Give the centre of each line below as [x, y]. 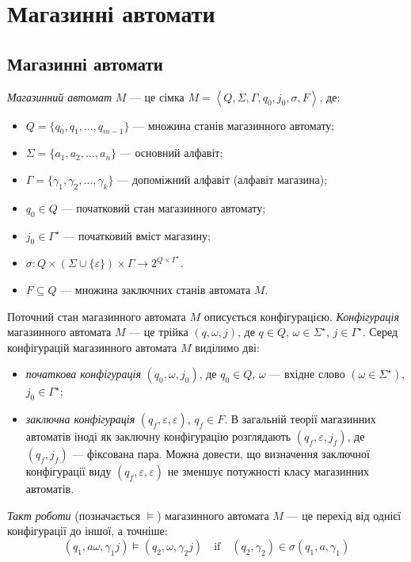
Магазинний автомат [59, 96]
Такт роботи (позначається [74, 515]
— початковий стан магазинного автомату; [164, 207]
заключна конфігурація [80, 419]
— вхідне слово [307, 374]
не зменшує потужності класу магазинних [268, 471]
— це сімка [157, 96]
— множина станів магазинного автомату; [234, 125]
